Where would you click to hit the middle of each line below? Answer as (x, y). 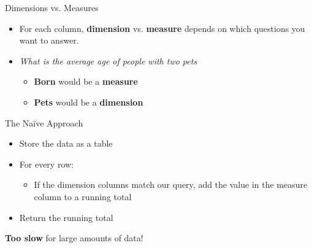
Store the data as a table (66, 143)
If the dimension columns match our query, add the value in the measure (171, 184)
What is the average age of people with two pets (108, 60)
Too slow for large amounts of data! (74, 238)
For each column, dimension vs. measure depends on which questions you (162, 28)
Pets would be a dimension (89, 102)
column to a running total (83, 196)
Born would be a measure (86, 81)
